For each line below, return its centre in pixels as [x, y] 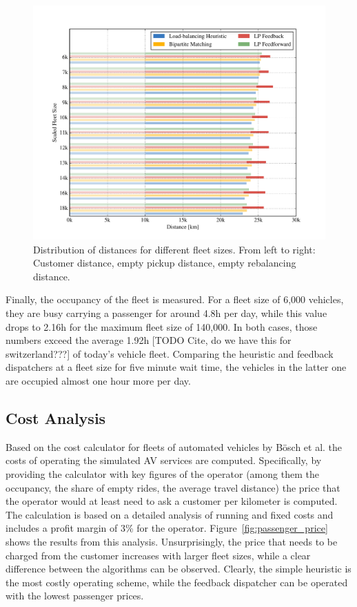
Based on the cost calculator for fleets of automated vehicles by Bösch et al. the [174, 446]
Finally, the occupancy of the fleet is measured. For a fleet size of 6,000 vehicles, [175, 299]
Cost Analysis [56, 418]
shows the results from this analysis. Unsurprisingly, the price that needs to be [172, 541]
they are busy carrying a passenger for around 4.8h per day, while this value [166, 313]
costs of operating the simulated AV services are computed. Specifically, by [164, 460]
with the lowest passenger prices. [75, 596]
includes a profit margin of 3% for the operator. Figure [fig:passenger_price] [167, 528]
